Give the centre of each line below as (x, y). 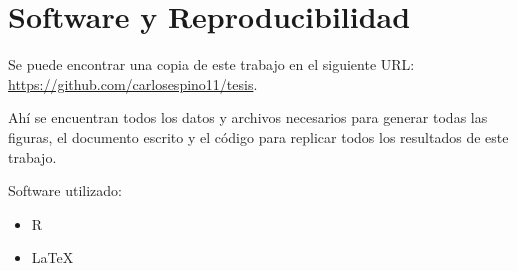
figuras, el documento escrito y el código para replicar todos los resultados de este (258, 136)
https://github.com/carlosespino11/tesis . (133, 83)
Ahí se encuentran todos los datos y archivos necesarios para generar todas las (248, 117)
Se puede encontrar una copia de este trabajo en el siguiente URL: (211, 64)
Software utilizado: (65, 190)
